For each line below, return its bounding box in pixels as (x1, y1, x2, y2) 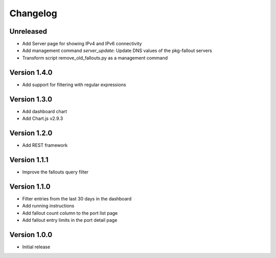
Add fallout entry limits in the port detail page (22, 217, 118, 223)
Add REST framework (22, 142, 68, 148)
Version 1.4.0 (9, 68, 53, 76)
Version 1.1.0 (9, 182, 51, 191)
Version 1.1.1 (9, 156, 49, 164)
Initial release (22, 244, 51, 250)
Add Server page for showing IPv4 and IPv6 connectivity (22, 41, 142, 47)
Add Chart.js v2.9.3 (22, 115, 63, 122)
